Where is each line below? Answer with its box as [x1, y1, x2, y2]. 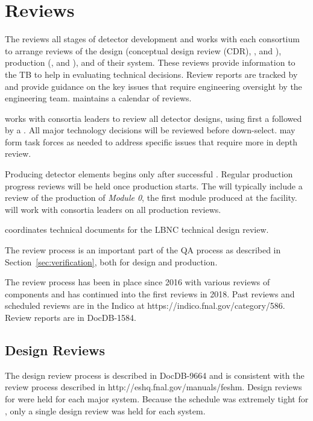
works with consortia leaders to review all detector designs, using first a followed [5, 112, 302, 124]
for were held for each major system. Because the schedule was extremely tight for [5, 392, 309, 405]
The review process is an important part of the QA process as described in [5, 244, 281, 256]
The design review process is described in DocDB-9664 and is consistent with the [5, 369, 305, 381]
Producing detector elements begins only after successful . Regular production [5, 168, 293, 180]
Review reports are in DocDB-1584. [5, 311, 136, 323]
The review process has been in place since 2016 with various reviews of [5, 276, 270, 288]
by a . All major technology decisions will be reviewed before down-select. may [5, 124, 296, 136]
